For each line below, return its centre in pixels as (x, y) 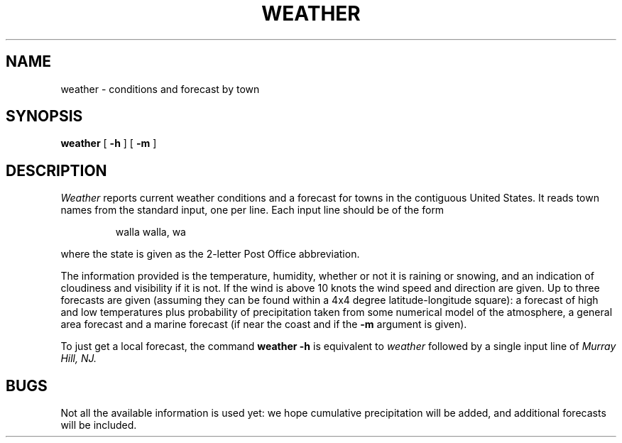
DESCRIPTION (56, 170)
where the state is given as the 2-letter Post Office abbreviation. (210, 254)
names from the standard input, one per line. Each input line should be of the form (252, 210)
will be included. (99, 425)
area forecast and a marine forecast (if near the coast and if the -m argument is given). (264, 324)
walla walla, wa (151, 232)
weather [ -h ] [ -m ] (109, 143)
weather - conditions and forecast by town (160, 89)
